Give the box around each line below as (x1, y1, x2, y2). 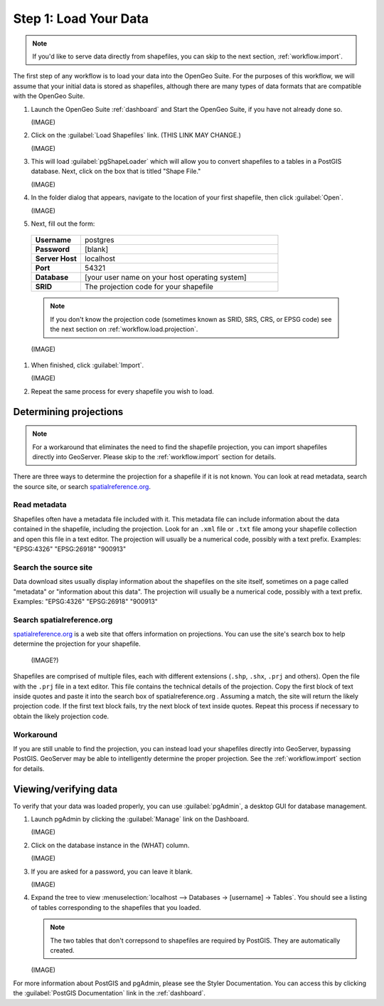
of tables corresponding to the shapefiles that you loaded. (31, 903, 201, 911)
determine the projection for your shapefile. (13, 639, 142, 648)
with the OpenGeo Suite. (13, 92, 85, 100)
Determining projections (13, 406, 124, 418)
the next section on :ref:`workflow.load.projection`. (50, 325, 198, 334)
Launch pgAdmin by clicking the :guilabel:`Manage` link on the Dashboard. (31, 815, 250, 824)
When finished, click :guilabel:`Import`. (31, 360, 144, 370)
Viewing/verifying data (13, 783, 118, 795)
